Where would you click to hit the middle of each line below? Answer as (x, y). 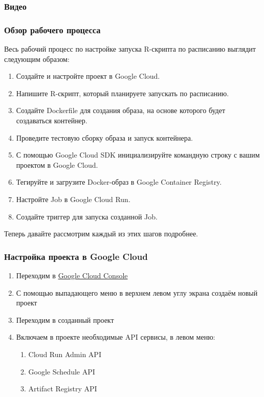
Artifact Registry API (63, 389)
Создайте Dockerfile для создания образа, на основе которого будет (121, 110)
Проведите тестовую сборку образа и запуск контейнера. (104, 137)
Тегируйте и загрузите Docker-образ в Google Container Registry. (119, 182)
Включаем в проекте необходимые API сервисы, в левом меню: (116, 337)
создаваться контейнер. (52, 120)
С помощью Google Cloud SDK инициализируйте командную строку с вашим (138, 155)
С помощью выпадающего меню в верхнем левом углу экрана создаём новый (137, 292)
